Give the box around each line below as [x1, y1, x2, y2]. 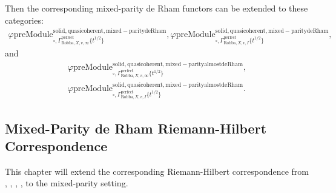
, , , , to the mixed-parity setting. [5, 177, 128, 189]
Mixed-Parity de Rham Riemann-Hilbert [5, 118, 267, 137]
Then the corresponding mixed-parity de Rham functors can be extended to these [5, 2, 308, 14]
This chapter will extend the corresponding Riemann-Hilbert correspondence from [5, 164, 309, 177]
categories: [5, 13, 44, 26]
